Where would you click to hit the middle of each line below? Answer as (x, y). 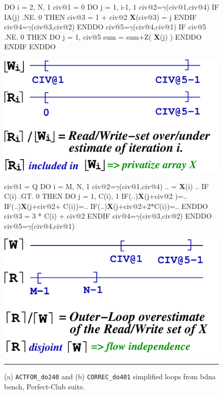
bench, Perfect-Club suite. (45, 386)
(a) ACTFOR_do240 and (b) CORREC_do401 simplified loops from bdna (110, 376)
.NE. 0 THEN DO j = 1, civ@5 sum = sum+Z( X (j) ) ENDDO (103, 36)
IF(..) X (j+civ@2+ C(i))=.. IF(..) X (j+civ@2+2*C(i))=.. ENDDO (106, 206)
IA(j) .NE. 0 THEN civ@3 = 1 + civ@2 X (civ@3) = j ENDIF (101, 17)
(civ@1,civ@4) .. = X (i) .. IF (164, 186)
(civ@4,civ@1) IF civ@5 (170, 27)
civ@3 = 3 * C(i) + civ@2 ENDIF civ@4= (70, 216)
